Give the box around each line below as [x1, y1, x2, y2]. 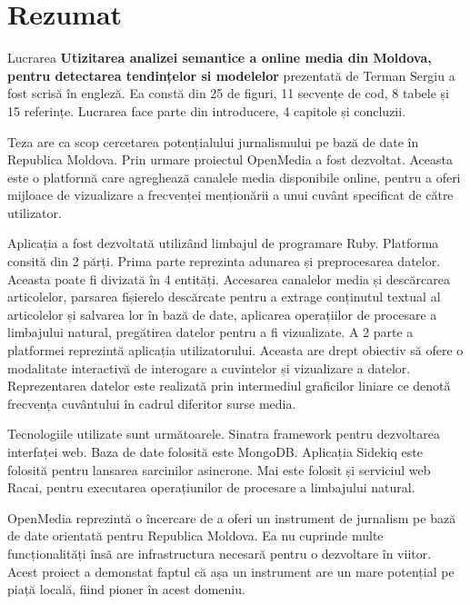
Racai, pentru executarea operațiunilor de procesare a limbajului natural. [7, 478, 415, 497]
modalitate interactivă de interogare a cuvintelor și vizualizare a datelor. [7, 358, 411, 377]
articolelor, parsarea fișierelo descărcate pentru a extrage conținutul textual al [7, 287, 441, 306]
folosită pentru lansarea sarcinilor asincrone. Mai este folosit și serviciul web [7, 460, 431, 479]
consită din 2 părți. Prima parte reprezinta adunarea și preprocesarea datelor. [7, 252, 441, 271]
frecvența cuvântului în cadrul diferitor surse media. [7, 393, 296, 412]
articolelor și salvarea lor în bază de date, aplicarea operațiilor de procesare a [7, 304, 437, 323]
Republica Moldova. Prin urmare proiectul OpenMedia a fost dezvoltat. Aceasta [7, 150, 453, 169]
